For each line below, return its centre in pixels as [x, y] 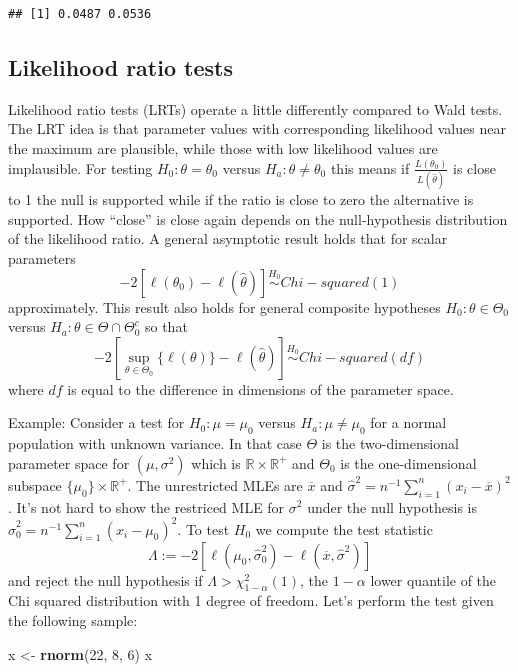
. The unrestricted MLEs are [215, 484]
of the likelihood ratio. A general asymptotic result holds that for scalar [228, 238]
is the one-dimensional [408, 462]
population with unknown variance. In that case [155, 443]
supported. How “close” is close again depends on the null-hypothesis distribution [258, 218]
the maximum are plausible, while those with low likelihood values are [223, 147]
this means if [370, 167]
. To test [203, 528]
